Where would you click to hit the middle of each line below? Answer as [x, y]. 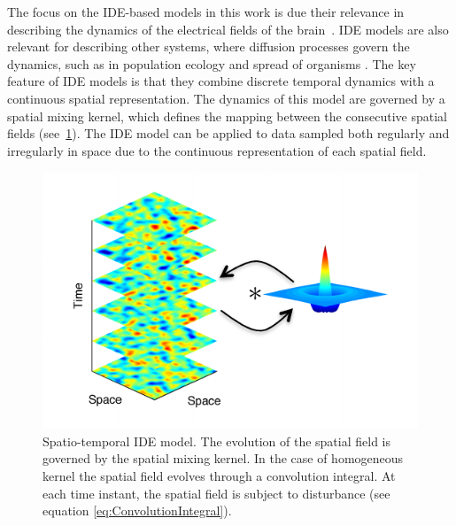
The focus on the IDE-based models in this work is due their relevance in [206, 12]
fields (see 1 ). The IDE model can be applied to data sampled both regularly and [228, 133]
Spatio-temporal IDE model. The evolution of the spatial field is [216, 441]
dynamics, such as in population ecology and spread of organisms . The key [212, 63]
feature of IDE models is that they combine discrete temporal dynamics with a [221, 81]
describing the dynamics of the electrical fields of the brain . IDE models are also [228, 29]
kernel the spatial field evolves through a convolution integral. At [219, 476]
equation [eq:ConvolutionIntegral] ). [137, 511]
